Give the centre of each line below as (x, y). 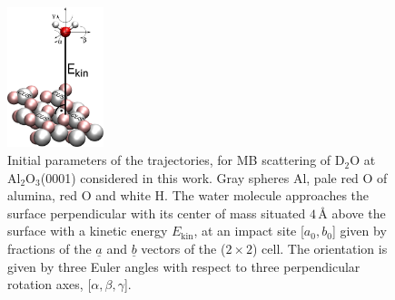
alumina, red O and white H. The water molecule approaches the (188, 195)
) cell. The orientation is (320, 249)
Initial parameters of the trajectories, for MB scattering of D (176, 160)
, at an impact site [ (249, 231)
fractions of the (49, 249)
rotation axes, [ (49, 284)
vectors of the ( (183, 249)
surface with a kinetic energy (88, 231)
